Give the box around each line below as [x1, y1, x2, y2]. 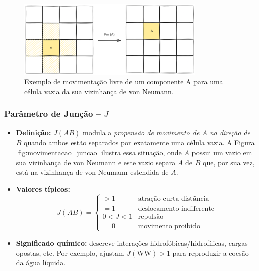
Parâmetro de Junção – [4, 107, 101, 120]
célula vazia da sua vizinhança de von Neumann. [24, 86, 174, 96]
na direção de [209, 127, 250, 138]
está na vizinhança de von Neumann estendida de [16, 167, 169, 177]
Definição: [16, 127, 51, 138]
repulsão [138, 213, 164, 220]
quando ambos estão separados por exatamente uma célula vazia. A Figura [24, 137, 255, 148]
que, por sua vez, [202, 157, 255, 167]
